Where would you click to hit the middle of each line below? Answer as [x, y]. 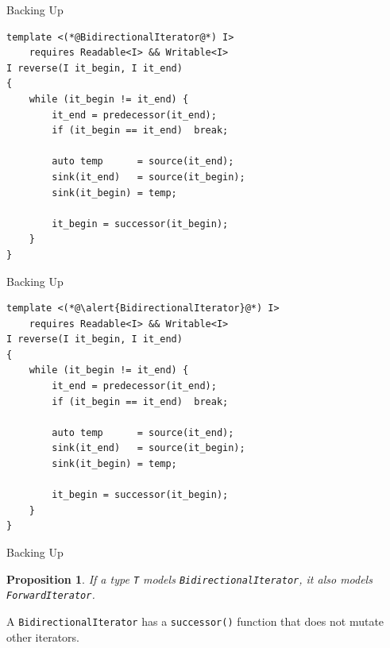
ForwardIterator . [51, 594]
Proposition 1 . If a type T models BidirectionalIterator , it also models [189, 579]
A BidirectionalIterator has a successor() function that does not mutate [195, 621]
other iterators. [43, 636]
